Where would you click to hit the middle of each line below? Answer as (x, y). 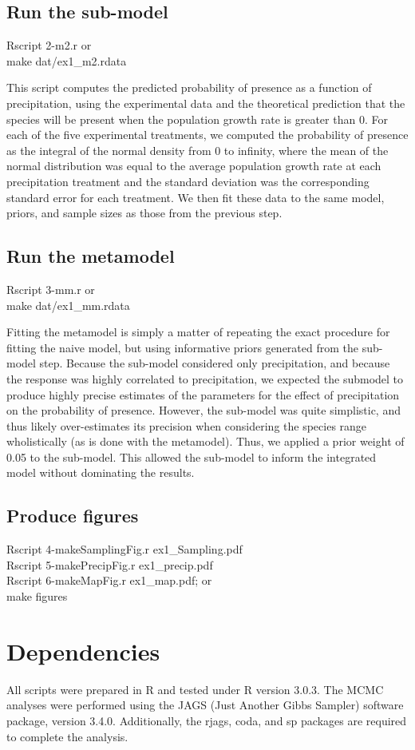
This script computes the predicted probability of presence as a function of (189, 87)
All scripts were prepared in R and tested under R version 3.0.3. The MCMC (195, 689)
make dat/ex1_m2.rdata (67, 60)
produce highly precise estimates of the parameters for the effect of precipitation (203, 394)
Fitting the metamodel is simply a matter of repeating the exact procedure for (198, 332)
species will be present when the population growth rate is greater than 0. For (197, 119)
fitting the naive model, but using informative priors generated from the (182, 347)
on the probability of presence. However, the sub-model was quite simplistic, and (204, 410)
